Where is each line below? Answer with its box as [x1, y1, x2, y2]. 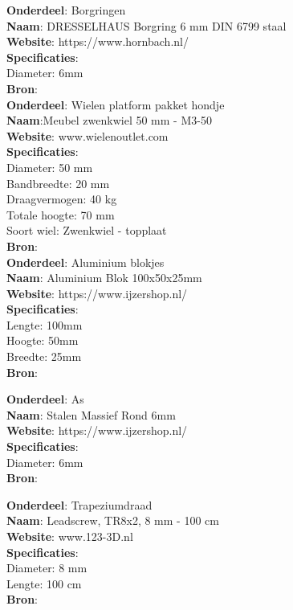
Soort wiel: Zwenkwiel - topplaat [6, 222, 167, 239]
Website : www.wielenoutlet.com [6, 127, 169, 144]
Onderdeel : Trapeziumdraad [6, 496, 153, 513]
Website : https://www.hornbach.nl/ [6, 33, 189, 50]
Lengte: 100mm [6, 316, 83, 333]
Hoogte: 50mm [6, 332, 79, 349]
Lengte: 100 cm [6, 575, 82, 592]
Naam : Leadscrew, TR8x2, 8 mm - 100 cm [6, 512, 219, 529]
